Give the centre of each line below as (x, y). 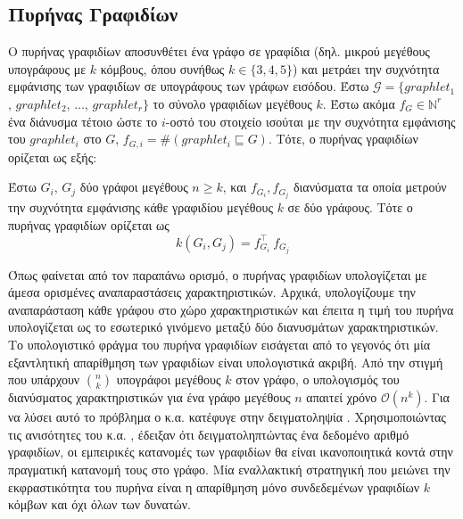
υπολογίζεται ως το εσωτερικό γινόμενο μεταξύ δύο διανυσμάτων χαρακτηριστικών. (223, 327)
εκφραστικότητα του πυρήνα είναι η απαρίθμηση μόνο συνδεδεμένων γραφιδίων (214, 486)
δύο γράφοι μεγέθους (134, 187)
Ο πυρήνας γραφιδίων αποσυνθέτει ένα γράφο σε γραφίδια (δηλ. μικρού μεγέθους (219, 51)
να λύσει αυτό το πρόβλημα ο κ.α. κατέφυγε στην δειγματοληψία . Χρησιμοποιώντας (227, 417)
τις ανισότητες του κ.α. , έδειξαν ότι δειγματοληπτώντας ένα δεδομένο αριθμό (209, 434)
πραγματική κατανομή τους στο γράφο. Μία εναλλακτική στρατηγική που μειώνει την (229, 469)
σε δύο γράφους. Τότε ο (350, 207)
